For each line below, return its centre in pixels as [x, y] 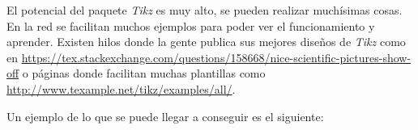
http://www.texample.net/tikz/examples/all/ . [121, 88]
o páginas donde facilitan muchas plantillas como [144, 73]
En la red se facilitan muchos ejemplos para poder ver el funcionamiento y [191, 25]
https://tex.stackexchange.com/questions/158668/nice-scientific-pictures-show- [216, 57]
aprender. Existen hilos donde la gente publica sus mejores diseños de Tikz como [206, 42]
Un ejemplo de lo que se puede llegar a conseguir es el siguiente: [165, 116]
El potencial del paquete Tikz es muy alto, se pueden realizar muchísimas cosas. [205, 10]
